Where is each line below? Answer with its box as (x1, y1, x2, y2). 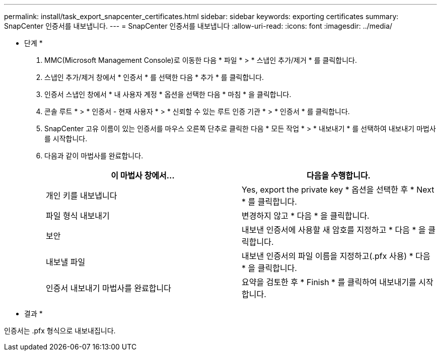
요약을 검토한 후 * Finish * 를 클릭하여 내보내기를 (242, 277, 416, 287)
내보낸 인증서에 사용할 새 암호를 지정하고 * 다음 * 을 (242, 225, 426, 235)
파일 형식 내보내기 (46, 211, 110, 221)
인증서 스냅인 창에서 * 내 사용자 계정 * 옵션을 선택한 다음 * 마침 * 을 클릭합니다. (44, 90, 291, 99)
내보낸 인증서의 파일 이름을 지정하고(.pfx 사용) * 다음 (242, 251, 430, 261)
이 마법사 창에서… (111, 170, 175, 181)
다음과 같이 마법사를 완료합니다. (44, 151, 143, 160)
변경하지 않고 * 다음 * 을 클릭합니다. (242, 211, 370, 221)
